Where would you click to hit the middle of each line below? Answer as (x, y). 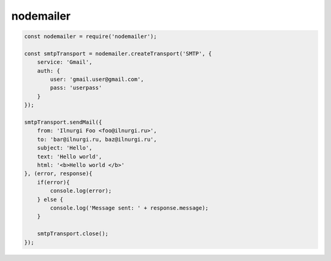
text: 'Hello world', (70, 157)
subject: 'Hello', (65, 148)
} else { (50, 199)
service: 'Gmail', (65, 62)
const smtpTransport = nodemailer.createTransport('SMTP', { (118, 53)
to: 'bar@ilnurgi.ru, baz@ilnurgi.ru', (97, 139)
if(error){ (53, 182)
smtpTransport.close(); (73, 234)
